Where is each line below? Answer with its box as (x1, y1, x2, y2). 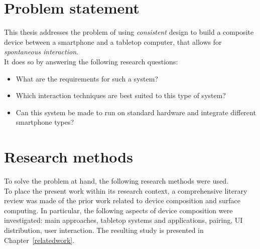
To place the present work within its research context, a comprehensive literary (4, 185, 247, 196)
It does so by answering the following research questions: (4, 56, 178, 66)
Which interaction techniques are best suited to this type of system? (16, 90, 226, 101)
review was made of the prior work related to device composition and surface (4, 195, 240, 206)
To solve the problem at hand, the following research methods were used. (4, 176, 228, 186)
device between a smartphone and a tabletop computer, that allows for (4, 36, 222, 47)
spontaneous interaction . (4, 46, 78, 57)
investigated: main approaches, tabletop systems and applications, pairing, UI (4, 215, 243, 225)
